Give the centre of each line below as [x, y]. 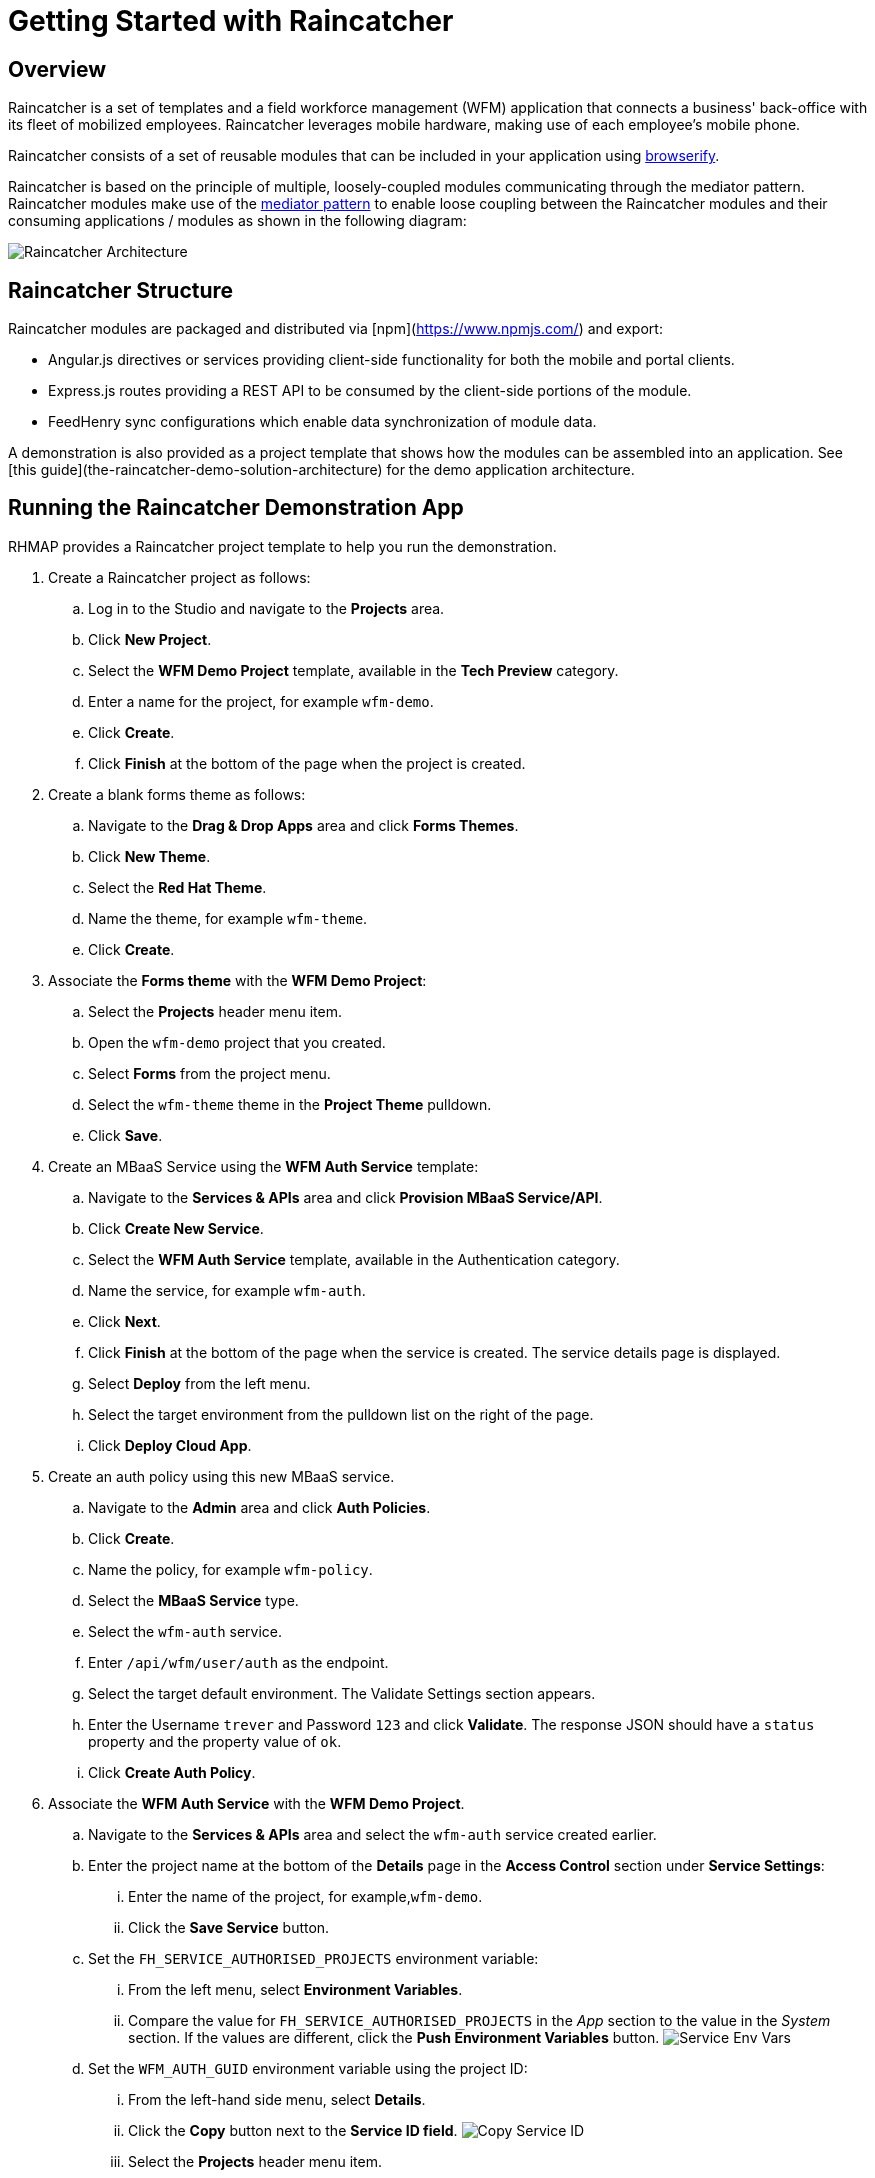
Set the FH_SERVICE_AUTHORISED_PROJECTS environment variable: [313, 1958]
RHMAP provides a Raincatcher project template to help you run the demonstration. [282, 546]
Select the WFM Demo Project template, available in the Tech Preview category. [353, 670]
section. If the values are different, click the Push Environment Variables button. [394, 2037]
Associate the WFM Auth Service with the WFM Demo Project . [256, 1803]
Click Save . [125, 1135]
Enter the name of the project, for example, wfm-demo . [305, 1896]
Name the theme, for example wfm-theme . [228, 918]
